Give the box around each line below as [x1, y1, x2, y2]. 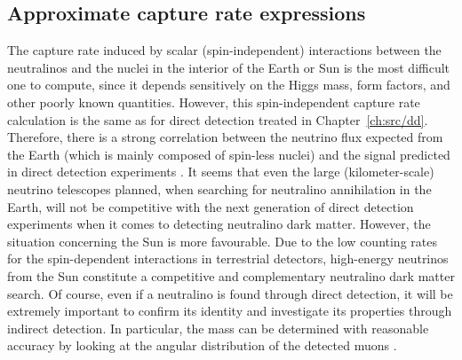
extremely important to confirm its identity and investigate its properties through [7, 301, 452, 320]
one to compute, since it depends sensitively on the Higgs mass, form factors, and [7, 75, 450, 94]
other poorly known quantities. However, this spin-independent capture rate [7, 92, 420, 111]
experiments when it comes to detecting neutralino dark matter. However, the [7, 215, 431, 233]
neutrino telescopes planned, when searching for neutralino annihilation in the [7, 179, 432, 198]
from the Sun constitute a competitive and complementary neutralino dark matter [7, 266, 455, 285]
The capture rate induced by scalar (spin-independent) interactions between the [7, 41, 442, 59]
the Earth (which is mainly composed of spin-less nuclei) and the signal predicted [7, 145, 450, 163]
